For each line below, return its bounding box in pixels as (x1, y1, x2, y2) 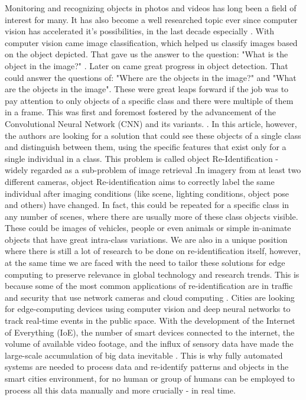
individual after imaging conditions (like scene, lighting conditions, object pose (5, 187, 289, 199)
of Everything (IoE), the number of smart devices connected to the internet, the (5, 326, 295, 338)
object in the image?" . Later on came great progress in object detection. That (5, 59, 288, 71)
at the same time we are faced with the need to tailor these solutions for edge (5, 256, 285, 269)
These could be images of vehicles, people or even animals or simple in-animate (5, 222, 291, 234)
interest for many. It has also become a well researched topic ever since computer (5, 13, 298, 25)
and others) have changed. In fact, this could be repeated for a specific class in (5, 199, 289, 211)
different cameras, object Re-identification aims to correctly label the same (5, 175, 275, 187)
